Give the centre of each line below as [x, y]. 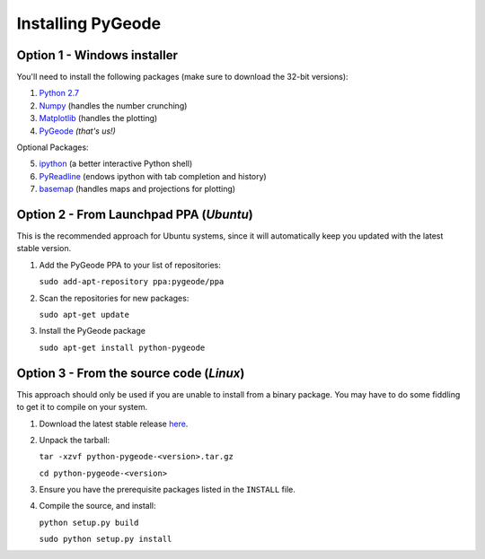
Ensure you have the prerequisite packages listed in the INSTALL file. [167, 490]
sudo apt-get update [84, 315]
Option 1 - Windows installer [97, 55]
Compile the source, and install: [97, 506]
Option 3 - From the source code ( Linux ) [131, 373]
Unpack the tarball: [75, 440]
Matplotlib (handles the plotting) [98, 118]
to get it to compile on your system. [82, 407]
